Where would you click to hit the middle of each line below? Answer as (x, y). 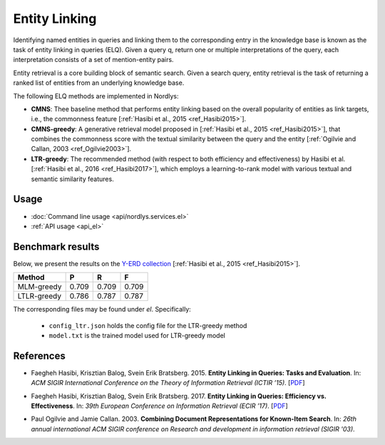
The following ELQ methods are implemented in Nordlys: (96, 96)
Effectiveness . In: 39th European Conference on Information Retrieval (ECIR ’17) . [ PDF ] (159, 406)
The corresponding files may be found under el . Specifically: (102, 310)
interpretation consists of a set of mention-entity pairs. (93, 60)
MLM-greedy (40, 287)
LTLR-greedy (40, 296)
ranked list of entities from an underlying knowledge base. (99, 83)
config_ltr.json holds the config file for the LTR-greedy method (148, 325)
